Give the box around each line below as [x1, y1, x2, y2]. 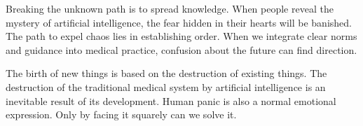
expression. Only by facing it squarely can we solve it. [6, 107, 237, 122]
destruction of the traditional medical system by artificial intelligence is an [6, 79, 326, 94]
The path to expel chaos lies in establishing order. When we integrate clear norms [6, 29, 357, 43]
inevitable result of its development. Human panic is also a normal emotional [6, 93, 336, 108]
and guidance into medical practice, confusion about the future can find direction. [6, 42, 357, 57]
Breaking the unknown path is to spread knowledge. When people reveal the [6, 1, 334, 15]
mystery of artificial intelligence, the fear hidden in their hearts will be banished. [6, 15, 352, 29]
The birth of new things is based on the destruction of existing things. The [6, 66, 327, 80]
